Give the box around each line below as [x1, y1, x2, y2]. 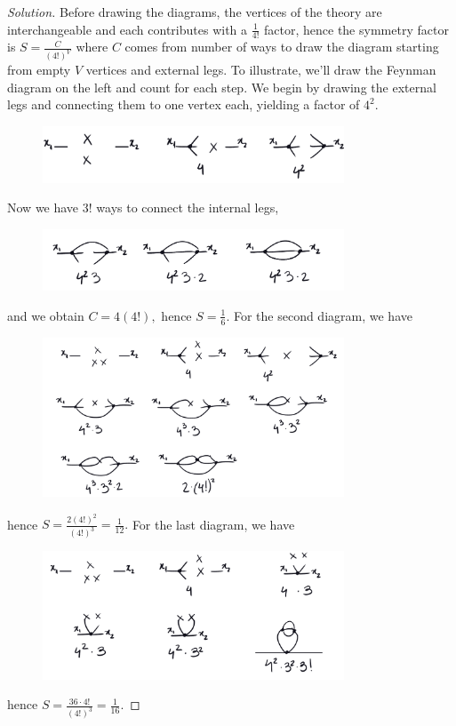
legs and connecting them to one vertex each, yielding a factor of [7, 95, 360, 114]
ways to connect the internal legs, [96, 198, 279, 217]
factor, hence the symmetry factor [264, 20, 449, 38]
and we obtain [7, 306, 84, 324]
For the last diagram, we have [132, 515, 295, 533]
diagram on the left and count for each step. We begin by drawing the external [7, 77, 436, 96]
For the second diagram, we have [233, 306, 412, 324]
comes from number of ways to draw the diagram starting [124, 37, 439, 56]
